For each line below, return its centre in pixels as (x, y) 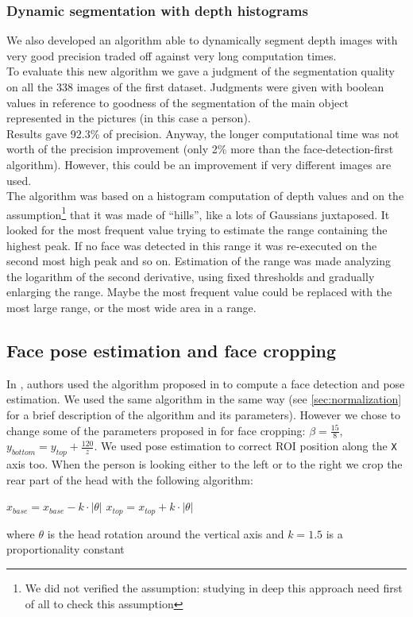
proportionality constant (66, 549)
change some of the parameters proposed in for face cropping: (156, 430)
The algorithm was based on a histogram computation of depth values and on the (205, 196)
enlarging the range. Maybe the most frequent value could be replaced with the (199, 292)
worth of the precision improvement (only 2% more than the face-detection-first (200, 149)
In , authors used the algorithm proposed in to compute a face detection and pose (206, 383)
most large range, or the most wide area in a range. (131, 307)
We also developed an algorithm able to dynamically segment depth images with (202, 40)
